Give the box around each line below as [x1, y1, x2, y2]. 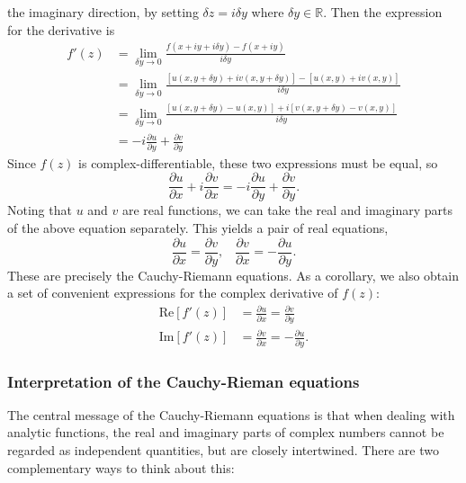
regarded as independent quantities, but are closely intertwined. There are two [7, 441, 439, 460]
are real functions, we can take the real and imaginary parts [122, 201, 453, 219]
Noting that [7, 201, 72, 219]
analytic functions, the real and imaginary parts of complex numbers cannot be [7, 423, 444, 442]
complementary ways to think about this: [7, 458, 235, 477]
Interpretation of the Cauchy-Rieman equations [7, 370, 360, 392]
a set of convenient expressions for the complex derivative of [7, 283, 338, 302]
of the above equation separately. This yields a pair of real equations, [7, 219, 389, 237]
